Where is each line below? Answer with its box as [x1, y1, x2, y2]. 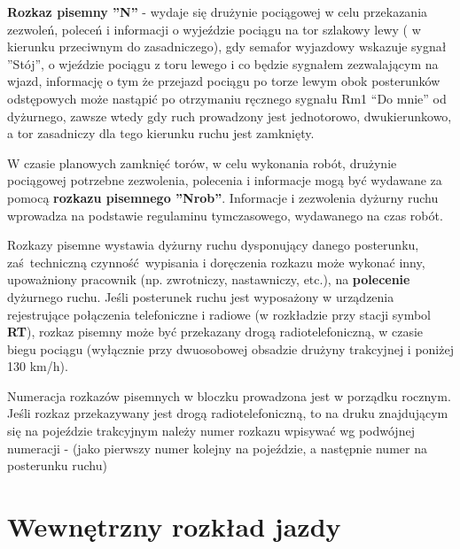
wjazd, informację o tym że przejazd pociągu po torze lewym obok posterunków [7, 72, 441, 90]
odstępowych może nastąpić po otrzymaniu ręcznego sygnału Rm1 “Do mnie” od [7, 89, 447, 107]
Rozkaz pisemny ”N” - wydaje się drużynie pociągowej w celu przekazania [7, 3, 428, 20]
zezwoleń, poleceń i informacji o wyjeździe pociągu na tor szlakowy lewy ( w [7, 19, 421, 38]
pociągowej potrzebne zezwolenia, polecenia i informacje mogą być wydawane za [7, 171, 442, 189]
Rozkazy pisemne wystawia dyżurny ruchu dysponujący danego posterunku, [7, 236, 419, 254]
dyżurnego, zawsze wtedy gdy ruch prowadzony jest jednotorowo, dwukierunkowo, [7, 106, 452, 125]
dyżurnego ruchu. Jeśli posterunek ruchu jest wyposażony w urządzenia [7, 287, 394, 305]
